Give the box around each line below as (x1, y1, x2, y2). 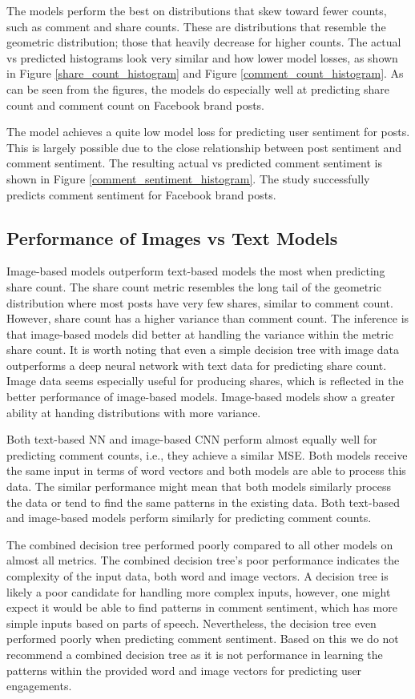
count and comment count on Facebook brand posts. (6, 96, 265, 113)
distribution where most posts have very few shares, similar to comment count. (6, 294, 393, 311)
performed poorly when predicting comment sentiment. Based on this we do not (6, 630, 399, 647)
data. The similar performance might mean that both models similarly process (6, 478, 392, 495)
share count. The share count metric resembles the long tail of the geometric (6, 278, 381, 295)
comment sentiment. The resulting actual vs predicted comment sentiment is (6, 155, 382, 171)
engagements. (6, 677, 72, 694)
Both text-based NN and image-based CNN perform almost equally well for (6, 431, 377, 448)
